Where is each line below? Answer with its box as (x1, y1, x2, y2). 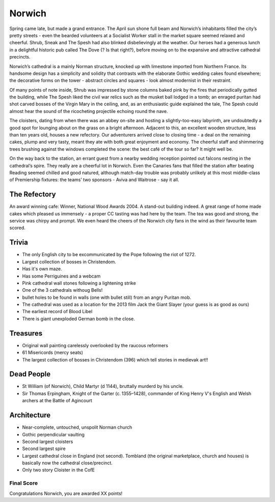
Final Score (9, 480, 38, 487)
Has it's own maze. (22, 266, 62, 272)
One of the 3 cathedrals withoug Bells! (22, 287, 103, 293)
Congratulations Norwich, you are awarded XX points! (9, 490, 123, 496)
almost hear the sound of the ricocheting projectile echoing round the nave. (9, 108, 168, 114)
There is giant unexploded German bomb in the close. (22, 316, 135, 322)
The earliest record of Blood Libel (22, 309, 93, 315)
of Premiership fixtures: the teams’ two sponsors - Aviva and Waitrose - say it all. (9, 177, 179, 183)
